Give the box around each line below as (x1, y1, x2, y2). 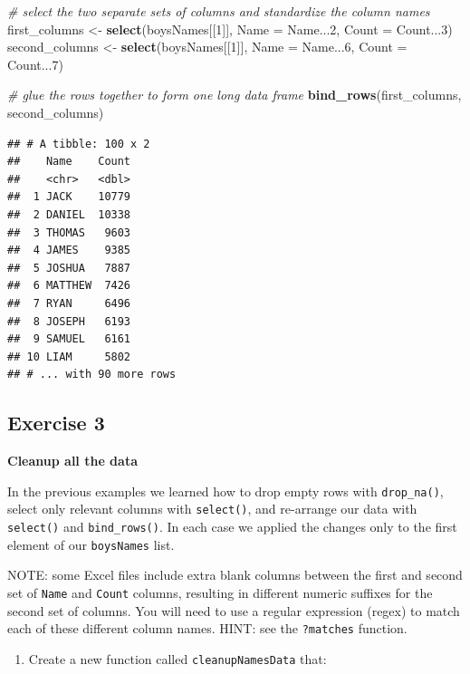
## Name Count (7, 155, 131, 168)
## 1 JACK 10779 (7, 190, 131, 204)
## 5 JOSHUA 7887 (7, 261, 131, 274)
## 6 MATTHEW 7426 (7, 279, 131, 293)
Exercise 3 (7, 409, 105, 437)
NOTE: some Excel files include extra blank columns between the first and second (7, 565, 463, 584)
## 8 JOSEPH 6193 (7, 314, 131, 328)
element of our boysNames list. (7, 534, 175, 554)
